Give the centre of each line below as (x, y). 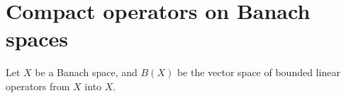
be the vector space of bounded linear (258, 72)
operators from (38, 86)
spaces (37, 38)
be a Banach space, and (86, 72)
